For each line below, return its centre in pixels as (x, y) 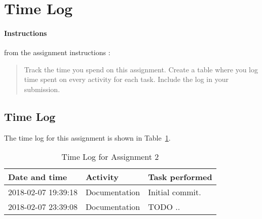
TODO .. (164, 207)
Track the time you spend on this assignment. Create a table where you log (141, 69)
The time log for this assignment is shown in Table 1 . (87, 137)
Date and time (38, 177)
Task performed (180, 177)
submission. (42, 89)
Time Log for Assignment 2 (110, 157)
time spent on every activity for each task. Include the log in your (126, 79)
